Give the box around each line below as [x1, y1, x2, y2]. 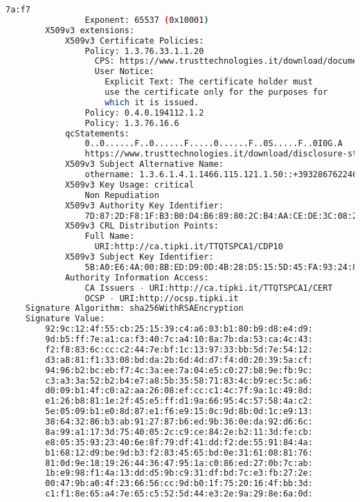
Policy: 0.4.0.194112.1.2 [84, 107, 204, 118]
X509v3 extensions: [45, 25, 135, 35]
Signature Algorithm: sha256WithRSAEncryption [25, 303, 244, 314]
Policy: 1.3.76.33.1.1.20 [84, 46, 204, 56]
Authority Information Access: [64, 272, 209, 283]
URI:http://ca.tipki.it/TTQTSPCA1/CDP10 [94, 242, 283, 252]
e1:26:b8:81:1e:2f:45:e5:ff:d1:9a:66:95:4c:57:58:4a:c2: [45, 396, 313, 406]
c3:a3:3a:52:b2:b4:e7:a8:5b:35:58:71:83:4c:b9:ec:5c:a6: [45, 375, 313, 386]
